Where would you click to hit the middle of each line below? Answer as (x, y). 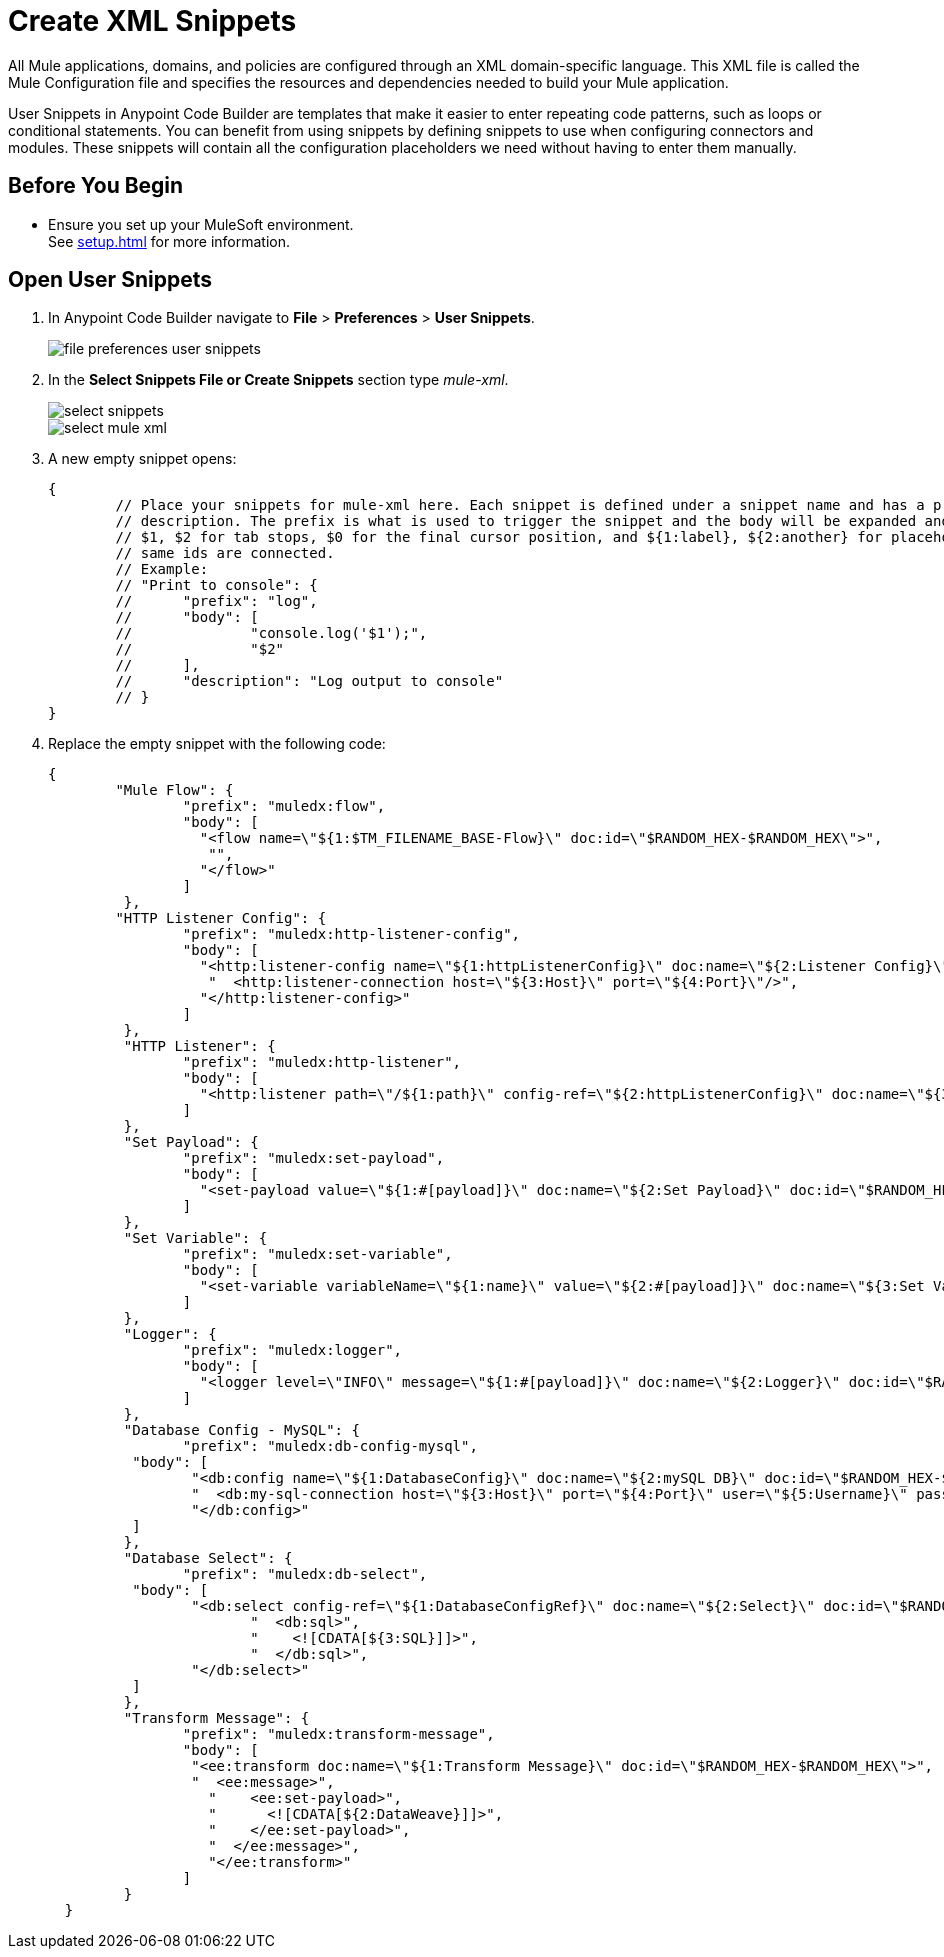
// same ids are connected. (225, 553)
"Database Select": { (208, 1558)
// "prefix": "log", (216, 601)
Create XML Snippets (152, 21)
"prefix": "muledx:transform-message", (338, 1734)
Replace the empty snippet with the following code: (217, 744)
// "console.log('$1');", (271, 633)
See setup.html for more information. (169, 241)
